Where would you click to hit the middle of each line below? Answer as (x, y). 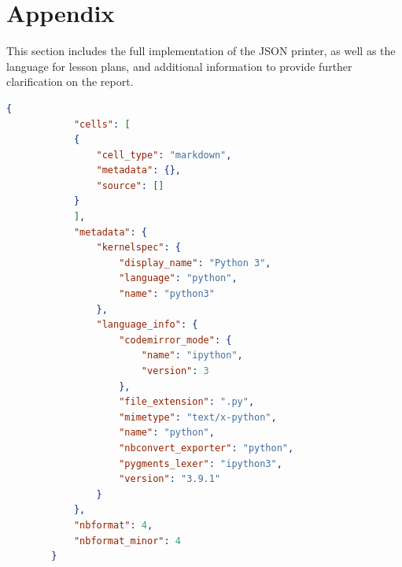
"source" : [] (130, 185)
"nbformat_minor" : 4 (127, 541)
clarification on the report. (70, 82)
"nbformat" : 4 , (113, 525)
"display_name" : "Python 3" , (195, 263)
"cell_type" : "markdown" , (164, 155)
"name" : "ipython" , (192, 356)
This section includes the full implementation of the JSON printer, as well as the (201, 51)
